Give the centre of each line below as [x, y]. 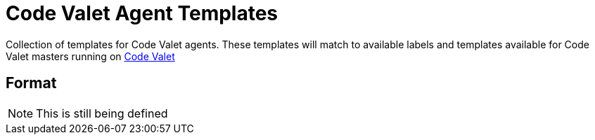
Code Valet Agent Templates [142, 13]
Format [31, 83]
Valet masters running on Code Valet [90, 56]
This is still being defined [102, 113]
